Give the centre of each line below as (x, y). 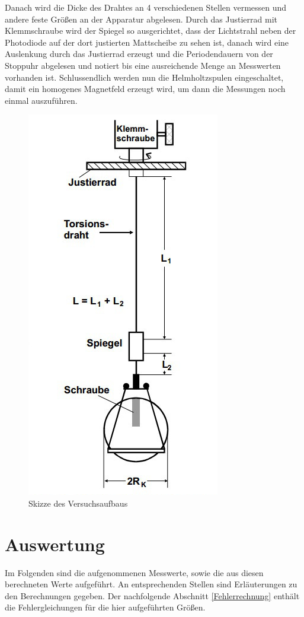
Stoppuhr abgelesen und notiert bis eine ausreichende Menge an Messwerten (143, 65)
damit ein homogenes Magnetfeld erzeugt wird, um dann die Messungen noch (145, 89)
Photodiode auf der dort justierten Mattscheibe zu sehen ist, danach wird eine (147, 42)
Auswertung (55, 544)
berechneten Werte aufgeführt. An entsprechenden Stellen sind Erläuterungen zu (151, 584)
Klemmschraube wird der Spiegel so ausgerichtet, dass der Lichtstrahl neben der (151, 31)
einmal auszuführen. (41, 100)
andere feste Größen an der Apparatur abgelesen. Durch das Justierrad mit (141, 19)
